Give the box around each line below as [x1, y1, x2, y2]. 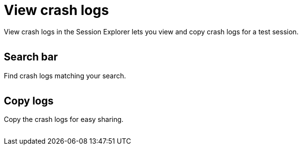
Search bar [4, 51, 58, 63]
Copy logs [4, 95, 54, 107]
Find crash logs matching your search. [4, 71, 126, 80]
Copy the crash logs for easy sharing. [4, 115, 124, 124]
